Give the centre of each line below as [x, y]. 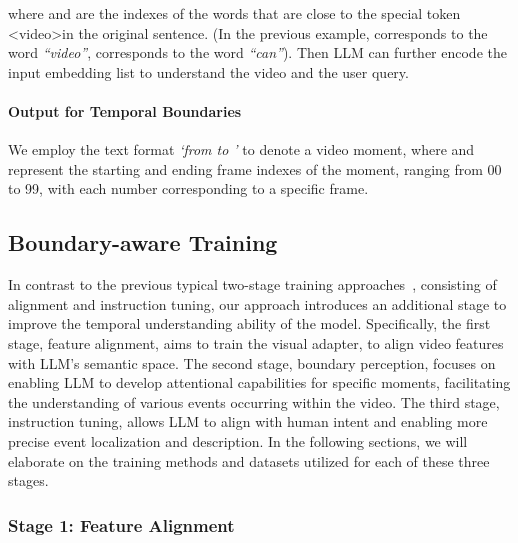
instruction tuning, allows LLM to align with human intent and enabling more [248, 421]
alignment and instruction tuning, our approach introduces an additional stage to [257, 303]
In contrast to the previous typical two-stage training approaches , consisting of [252, 284]
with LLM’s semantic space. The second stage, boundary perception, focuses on [252, 362]
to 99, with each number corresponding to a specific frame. [188, 188]
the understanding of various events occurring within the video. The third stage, [254, 401]
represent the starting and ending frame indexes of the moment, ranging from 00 [255, 168]
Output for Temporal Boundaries [125, 110]
